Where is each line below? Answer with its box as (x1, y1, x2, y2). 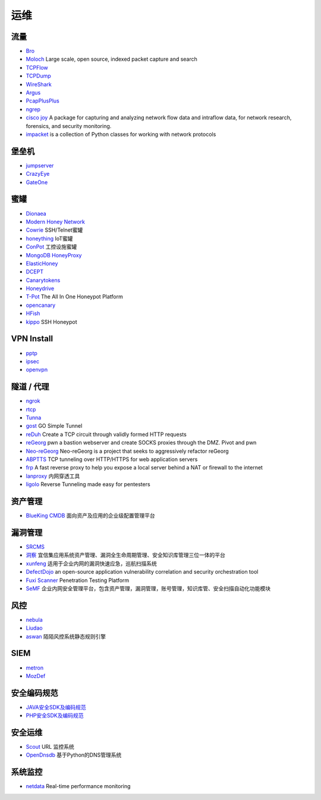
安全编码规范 (11, 688, 58, 698)
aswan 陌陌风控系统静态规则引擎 (26, 633, 106, 640)
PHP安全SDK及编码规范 (26, 712, 84, 719)
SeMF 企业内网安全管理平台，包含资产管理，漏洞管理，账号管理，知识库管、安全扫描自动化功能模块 (26, 584, 270, 592)
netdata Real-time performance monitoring (26, 783, 131, 790)
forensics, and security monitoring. (26, 122, 112, 129)
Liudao (26, 624, 43, 631)
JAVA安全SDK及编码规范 (26, 703, 86, 711)
